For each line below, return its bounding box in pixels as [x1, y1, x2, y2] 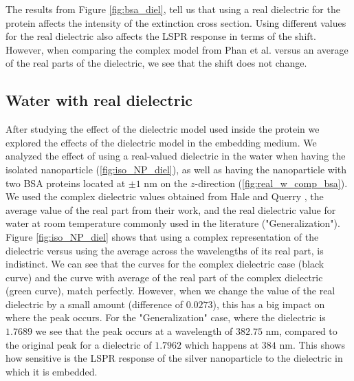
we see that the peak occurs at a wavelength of [35, 324, 233, 338]
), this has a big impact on [212, 296, 325, 311]
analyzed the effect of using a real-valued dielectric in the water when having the [5, 149, 346, 163]
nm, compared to [265, 324, 338, 338]
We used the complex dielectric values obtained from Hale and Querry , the [5, 189, 324, 204]
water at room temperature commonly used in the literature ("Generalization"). [5, 216, 340, 230]
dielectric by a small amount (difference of [5, 296, 183, 311]
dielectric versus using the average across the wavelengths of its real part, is [5, 243, 324, 257]
